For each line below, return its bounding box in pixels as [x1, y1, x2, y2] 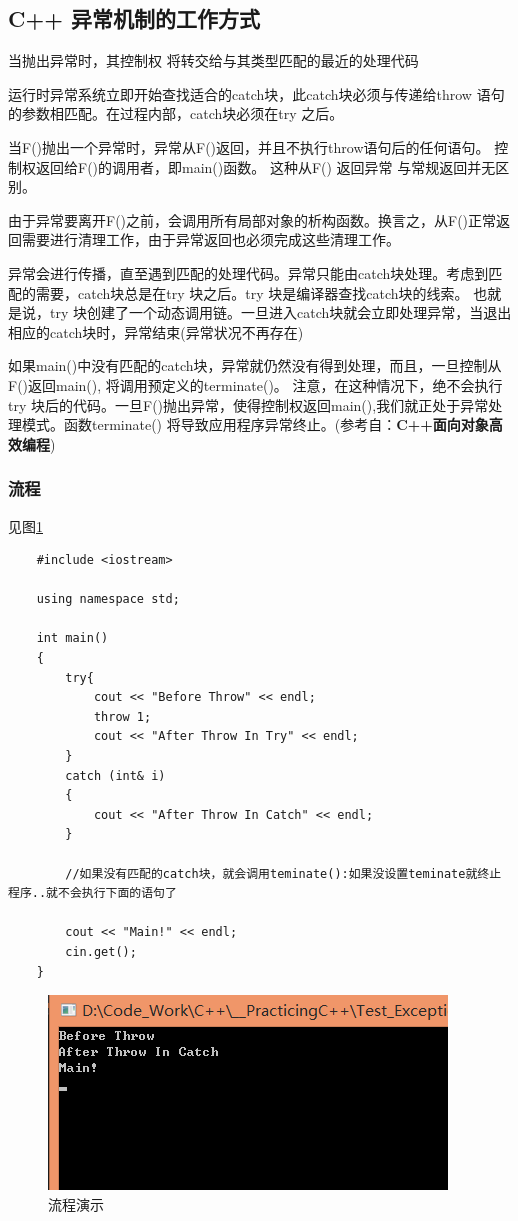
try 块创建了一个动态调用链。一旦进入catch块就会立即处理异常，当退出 [49, 302, 512, 323]
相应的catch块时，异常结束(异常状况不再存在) [8, 321, 304, 342]
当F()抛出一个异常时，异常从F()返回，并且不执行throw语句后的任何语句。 [8, 136, 490, 157]
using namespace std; [36, 592, 180, 607]
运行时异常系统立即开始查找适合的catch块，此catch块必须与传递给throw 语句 [8, 83, 505, 104]
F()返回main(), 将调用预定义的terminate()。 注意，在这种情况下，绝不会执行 [8, 374, 503, 395]
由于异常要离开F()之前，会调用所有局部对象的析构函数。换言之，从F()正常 [8, 209, 497, 230]
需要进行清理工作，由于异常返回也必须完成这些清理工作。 [21, 229, 400, 250]
